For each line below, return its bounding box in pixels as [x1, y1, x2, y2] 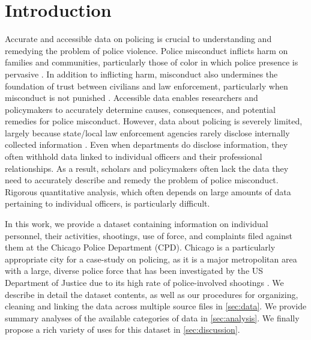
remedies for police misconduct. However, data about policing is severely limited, [5, 115, 303, 127]
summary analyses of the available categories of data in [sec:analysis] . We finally [5, 311, 300, 324]
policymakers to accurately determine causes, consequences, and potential [5, 103, 276, 115]
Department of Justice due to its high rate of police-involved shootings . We [5, 276, 284, 288]
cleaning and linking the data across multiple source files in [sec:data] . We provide [5, 300, 307, 312]
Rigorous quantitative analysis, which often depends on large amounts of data [5, 185, 291, 198]
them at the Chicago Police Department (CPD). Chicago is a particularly [5, 241, 276, 253]
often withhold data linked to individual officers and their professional [5, 150, 262, 163]
